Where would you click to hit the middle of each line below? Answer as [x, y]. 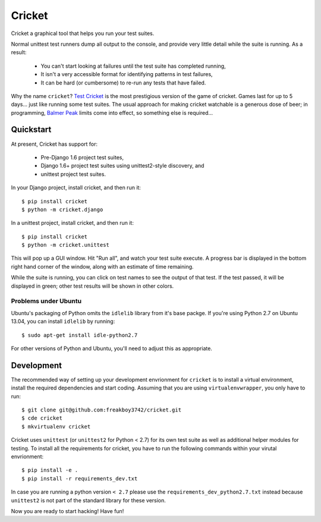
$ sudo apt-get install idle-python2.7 [80, 335]
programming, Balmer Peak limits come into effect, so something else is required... [112, 112]
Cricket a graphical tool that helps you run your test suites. [83, 33]
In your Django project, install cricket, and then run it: [76, 188]
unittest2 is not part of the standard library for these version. [89, 500]
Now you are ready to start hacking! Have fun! [67, 511]
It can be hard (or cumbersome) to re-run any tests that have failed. [123, 83]
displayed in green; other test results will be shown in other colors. [92, 286]
